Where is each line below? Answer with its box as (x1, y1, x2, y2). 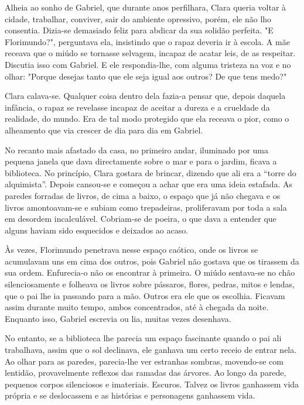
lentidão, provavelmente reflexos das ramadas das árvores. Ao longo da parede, (5, 366, 286, 379)
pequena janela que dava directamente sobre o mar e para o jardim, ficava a (5, 155, 277, 167)
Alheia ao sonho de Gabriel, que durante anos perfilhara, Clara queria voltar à (5, 1, 286, 13)
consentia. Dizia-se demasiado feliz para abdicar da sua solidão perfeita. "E (5, 24, 274, 36)
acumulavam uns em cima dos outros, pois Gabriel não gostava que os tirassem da (5, 255, 299, 267)
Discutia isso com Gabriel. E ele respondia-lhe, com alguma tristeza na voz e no (5, 58, 291, 70)
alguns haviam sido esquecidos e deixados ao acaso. (5, 224, 189, 236)
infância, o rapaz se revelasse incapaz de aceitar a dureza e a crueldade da (5, 101, 270, 113)
